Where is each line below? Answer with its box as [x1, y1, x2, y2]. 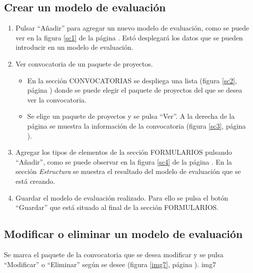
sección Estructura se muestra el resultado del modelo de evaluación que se [15, 166, 241, 176]
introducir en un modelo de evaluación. [15, 42, 133, 52]
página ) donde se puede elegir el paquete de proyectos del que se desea [27, 85, 242, 95]
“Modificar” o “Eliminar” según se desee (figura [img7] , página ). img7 [4, 259, 216, 269]
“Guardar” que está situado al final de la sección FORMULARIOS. [15, 202, 219, 212]
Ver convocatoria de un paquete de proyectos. [15, 58, 153, 68]
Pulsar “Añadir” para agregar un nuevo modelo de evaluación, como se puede [15, 23, 250, 33]
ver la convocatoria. [27, 94, 87, 104]
